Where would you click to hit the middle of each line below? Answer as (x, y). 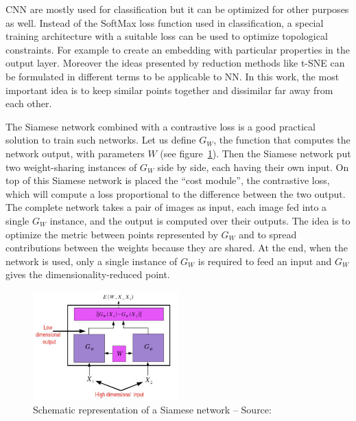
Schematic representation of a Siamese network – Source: (152, 410)
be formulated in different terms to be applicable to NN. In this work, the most (173, 76)
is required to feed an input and (265, 261)
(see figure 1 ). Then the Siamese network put (256, 153)
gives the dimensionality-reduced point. (88, 274)
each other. (29, 103)
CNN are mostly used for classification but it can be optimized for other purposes (177, 9)
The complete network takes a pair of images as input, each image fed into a (166, 207)
